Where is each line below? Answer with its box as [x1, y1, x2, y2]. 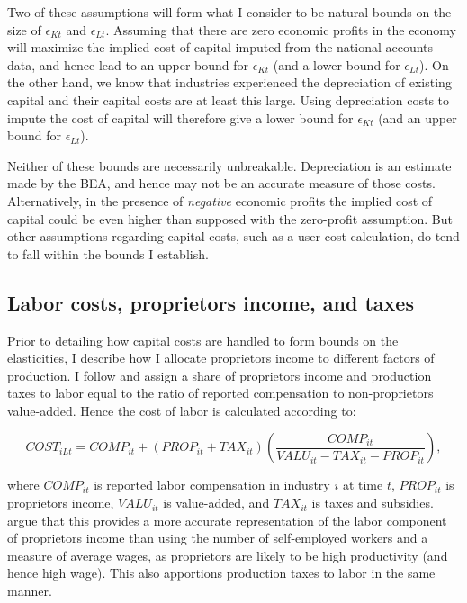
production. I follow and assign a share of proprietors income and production [7, 365, 432, 384]
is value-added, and [163, 493, 270, 512]
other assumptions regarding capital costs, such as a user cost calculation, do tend [7, 227, 460, 246]
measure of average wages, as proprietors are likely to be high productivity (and [7, 545, 448, 564]
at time [342, 475, 383, 494]
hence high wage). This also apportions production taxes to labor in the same [7, 563, 436, 582]
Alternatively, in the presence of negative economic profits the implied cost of [7, 191, 433, 210]
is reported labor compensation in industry [94, 475, 330, 494]
